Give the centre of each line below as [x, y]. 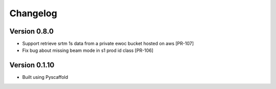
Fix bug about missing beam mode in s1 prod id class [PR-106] [88, 50]
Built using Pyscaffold [45, 77]
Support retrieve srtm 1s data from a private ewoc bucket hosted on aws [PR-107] [108, 44]
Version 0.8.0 [31, 31]
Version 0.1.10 [32, 65]
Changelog [33, 13]
